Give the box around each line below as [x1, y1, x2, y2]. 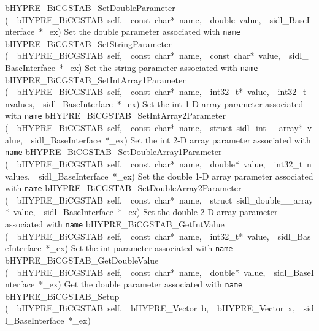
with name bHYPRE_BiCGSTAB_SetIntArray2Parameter [5, 109, 226, 122]
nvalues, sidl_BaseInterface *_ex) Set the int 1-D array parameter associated [5, 97, 304, 110]
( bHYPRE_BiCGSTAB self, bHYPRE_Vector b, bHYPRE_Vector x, [5, 302, 295, 314]
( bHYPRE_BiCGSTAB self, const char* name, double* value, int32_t [5, 157, 303, 170]
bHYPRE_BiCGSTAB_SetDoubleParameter [5, 1, 175, 13]
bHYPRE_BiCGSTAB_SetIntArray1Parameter [5, 73, 186, 86]
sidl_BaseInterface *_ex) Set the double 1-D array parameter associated [38, 169, 313, 182]
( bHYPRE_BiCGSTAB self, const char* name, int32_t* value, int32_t [5, 85, 307, 98]
